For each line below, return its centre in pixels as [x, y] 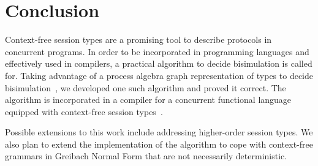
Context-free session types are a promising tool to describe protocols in [138, 40]
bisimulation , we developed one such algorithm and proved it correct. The [146, 87]
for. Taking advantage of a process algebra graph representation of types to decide [159, 75]
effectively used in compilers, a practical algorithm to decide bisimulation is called [159, 63]
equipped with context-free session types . [84, 111]
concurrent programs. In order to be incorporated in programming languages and [157, 51]
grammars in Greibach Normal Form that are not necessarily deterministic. [146, 156]
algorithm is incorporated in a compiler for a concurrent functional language [148, 100]
